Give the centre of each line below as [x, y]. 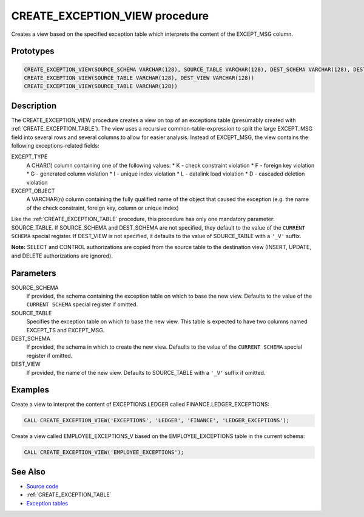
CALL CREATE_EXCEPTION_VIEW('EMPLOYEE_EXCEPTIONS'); [104, 452]
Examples [30, 390]
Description [34, 105]
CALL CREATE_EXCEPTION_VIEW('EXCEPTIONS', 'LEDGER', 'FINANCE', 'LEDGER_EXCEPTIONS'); [157, 420]
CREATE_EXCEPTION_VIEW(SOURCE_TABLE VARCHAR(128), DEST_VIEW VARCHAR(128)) [139, 78]
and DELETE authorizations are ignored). [62, 256]
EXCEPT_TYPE [29, 157]
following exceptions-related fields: [55, 146]
